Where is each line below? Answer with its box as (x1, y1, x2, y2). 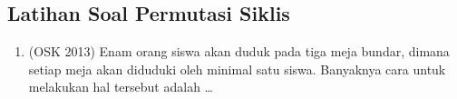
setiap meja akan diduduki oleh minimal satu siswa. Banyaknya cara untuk (28, 59, 446, 78)
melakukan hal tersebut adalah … (28, 77, 213, 96)
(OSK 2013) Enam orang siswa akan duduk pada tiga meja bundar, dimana (28, 42, 450, 61)
